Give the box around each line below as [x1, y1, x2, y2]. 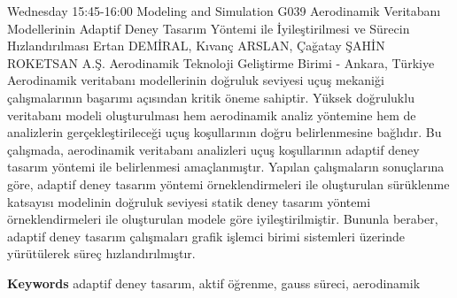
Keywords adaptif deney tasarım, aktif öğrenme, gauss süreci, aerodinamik [7, 273, 421, 292]
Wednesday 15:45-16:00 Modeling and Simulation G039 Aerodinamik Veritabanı [7, 2, 441, 19]
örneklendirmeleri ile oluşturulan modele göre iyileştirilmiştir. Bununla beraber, [7, 210, 438, 228]
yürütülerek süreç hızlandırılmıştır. [7, 244, 196, 263]
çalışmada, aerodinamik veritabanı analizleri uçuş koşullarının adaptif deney [7, 140, 420, 158]
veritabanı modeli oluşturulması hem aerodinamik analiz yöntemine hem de [7, 105, 416, 124]
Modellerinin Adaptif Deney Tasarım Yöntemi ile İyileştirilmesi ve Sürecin [7, 19, 410, 37]
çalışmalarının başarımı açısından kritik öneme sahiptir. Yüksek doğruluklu [7, 88, 414, 106]
